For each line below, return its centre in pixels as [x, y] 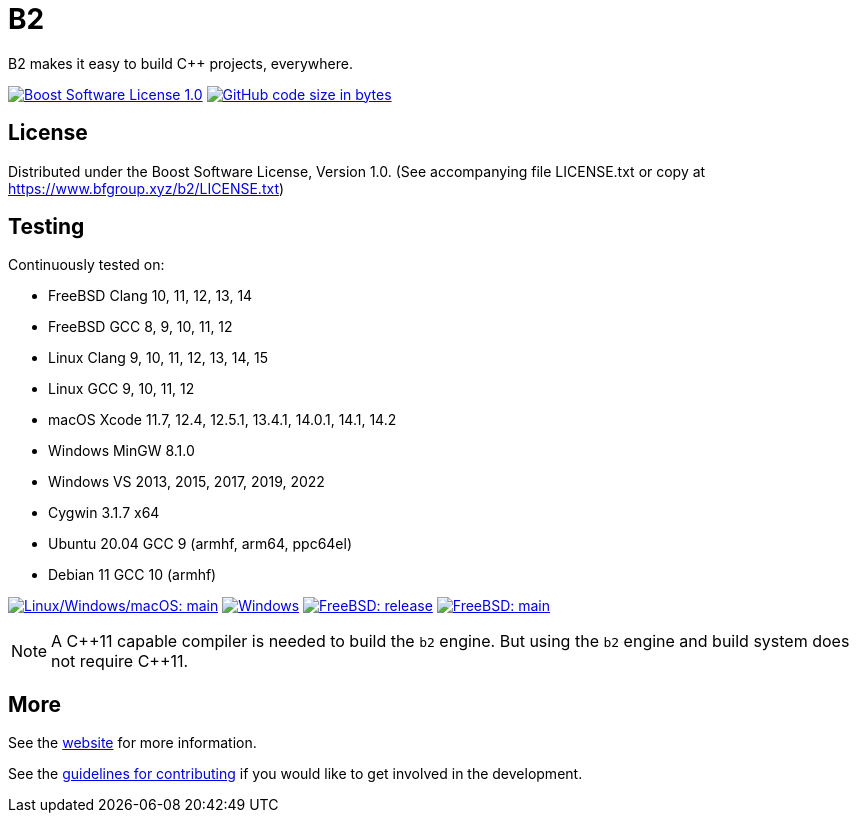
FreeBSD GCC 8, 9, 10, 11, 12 [140, 327]
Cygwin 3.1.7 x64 [104, 513]
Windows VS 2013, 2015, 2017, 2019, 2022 [186, 482]
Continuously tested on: [86, 265]
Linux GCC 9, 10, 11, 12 [121, 389]
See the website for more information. [132, 743]
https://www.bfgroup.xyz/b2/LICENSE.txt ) [146, 188]
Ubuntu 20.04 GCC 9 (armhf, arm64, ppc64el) [200, 544]
